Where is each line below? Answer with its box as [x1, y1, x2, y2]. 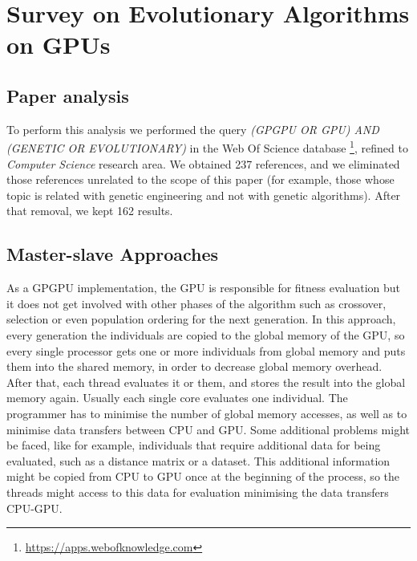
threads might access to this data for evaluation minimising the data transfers [6, 483, 389, 500]
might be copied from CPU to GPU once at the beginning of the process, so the [6, 468, 399, 485]
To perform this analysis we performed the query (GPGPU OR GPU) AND [6, 120, 379, 137]
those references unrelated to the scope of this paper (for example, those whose [6, 171, 395, 188]
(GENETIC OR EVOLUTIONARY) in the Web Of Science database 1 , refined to [6, 137, 408, 157]
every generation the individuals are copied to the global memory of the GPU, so [6, 326, 405, 343]
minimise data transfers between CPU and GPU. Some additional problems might [6, 421, 410, 437]
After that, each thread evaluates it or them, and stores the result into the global [6, 373, 406, 390]
